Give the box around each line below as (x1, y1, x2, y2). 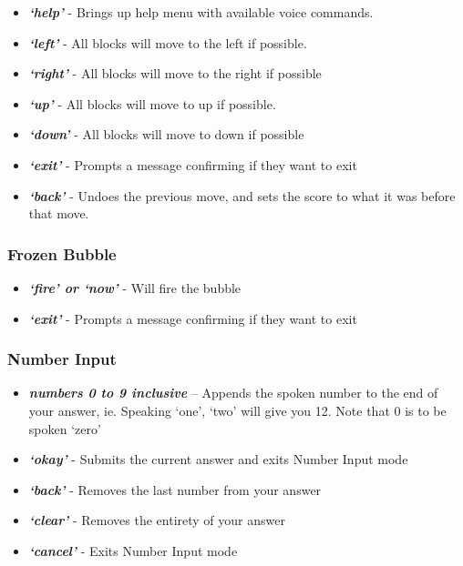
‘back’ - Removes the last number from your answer (28, 480, 322, 499)
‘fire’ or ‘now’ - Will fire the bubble (28, 278, 242, 297)
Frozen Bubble (7, 242, 117, 265)
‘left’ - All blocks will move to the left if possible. (28, 33, 307, 52)
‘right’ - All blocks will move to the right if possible (28, 64, 322, 83)
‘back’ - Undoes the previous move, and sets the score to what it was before (28, 186, 456, 205)
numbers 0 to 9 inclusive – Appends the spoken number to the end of (28, 383, 438, 402)
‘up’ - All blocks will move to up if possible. (28, 94, 276, 113)
